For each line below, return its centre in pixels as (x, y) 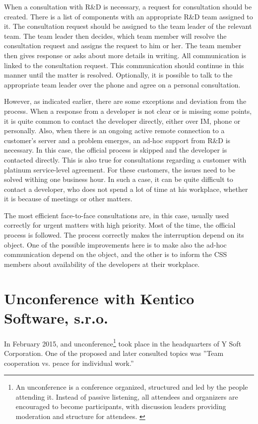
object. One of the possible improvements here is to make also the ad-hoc (115, 244)
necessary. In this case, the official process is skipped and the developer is (116, 150)
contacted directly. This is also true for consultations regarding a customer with (125, 159)
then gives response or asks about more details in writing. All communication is (125, 55)
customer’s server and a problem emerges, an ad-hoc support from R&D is (117, 140)
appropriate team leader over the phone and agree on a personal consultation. (122, 84)
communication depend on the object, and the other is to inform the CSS (116, 254)
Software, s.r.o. (56, 317)
